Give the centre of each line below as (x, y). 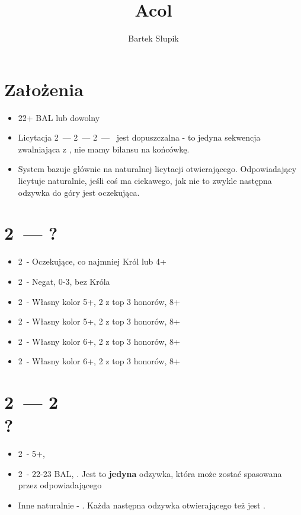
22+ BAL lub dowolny (59, 117)
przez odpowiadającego (60, 485)
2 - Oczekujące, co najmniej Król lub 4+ (92, 261)
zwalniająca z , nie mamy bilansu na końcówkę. (104, 149)
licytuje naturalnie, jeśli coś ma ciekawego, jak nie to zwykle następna (145, 181)
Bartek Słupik (153, 38)
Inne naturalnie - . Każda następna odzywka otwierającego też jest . (142, 505)
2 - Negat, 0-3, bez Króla (64, 281)
